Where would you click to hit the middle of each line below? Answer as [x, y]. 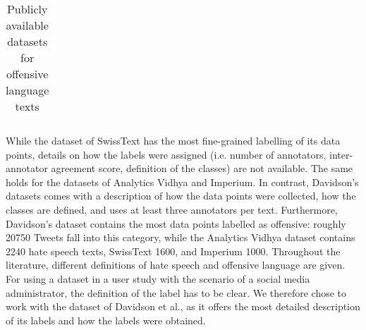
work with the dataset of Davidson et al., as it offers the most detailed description [183, 306]
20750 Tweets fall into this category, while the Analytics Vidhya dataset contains [181, 237]
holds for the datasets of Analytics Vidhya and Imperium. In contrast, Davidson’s [182, 182]
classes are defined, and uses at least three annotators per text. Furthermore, [172, 209]
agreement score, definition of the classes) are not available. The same [202, 168]
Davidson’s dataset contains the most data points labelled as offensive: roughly [176, 223]
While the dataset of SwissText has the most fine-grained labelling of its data [173, 140]
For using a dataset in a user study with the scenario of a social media [158, 278]
